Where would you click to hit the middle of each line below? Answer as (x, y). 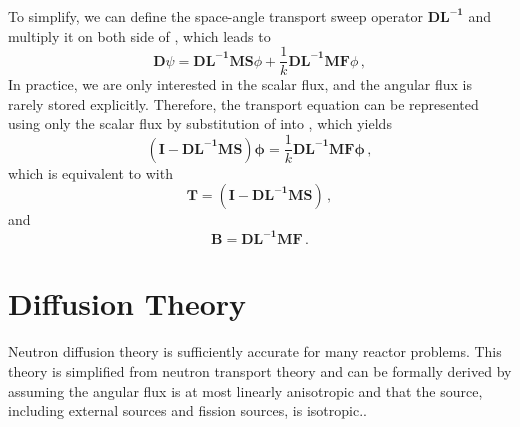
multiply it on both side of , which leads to (139, 35)
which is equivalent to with (90, 172)
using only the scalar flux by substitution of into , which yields (200, 123)
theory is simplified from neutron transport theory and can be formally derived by (260, 370)
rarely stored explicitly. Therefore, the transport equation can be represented (243, 103)
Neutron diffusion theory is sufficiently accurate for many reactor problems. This (255, 351)
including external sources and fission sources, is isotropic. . (187, 410)
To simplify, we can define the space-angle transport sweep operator (216, 16)
